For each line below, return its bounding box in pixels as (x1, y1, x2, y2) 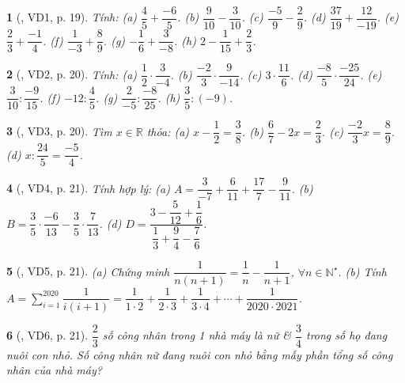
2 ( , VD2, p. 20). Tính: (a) (6, 66, 138, 82)
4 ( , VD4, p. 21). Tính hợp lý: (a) (6, 180, 170, 196)
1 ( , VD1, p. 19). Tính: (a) (6, 9, 138, 25)
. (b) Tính (338, 263, 387, 279)
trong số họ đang (305, 327, 388, 343)
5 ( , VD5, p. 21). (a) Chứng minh (6, 263, 170, 279)
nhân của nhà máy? (6, 362, 102, 378)
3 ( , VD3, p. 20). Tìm (6, 123, 112, 139)
